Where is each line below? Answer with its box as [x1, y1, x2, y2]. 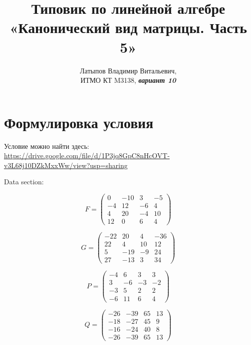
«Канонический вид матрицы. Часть [9, 17, 247, 37]
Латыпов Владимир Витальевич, [80, 65, 177, 75]
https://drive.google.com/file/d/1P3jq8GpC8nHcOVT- [4, 150, 170, 161]
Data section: [4, 176, 44, 187]
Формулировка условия [4, 112, 153, 132]
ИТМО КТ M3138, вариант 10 [80, 75, 176, 85]
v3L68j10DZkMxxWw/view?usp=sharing [4, 160, 128, 170]
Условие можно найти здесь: [4, 140, 89, 151]
